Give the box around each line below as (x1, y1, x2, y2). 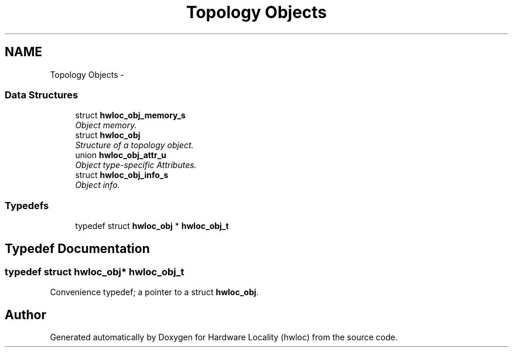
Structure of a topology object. (75, 140, 194, 151)
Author (5, 307, 46, 322)
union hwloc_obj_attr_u (75, 150, 167, 160)
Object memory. (75, 120, 137, 131)
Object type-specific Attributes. (75, 160, 197, 170)
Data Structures (5, 88, 78, 101)
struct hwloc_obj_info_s (75, 170, 169, 180)
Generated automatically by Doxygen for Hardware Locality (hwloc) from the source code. (50, 332, 398, 343)
